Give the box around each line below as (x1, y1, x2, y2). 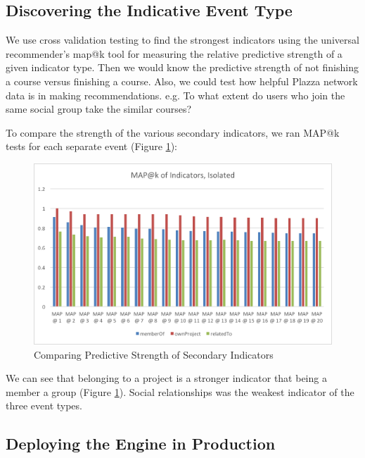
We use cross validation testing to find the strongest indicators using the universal (6, 32, 359, 47)
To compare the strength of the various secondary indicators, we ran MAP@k (6, 125, 340, 140)
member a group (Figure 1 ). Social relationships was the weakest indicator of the (6, 384, 354, 399)
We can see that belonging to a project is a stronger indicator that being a (6, 371, 327, 385)
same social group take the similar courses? (6, 101, 192, 116)
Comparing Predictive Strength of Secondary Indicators (34, 347, 274, 361)
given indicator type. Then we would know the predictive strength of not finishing (6, 60, 359, 75)
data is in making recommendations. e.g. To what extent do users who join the (6, 87, 345, 102)
